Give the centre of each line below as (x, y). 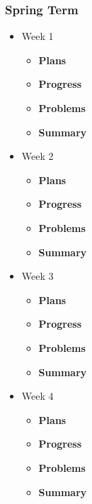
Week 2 (38, 156)
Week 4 (38, 396)
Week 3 (38, 276)
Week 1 (38, 36)
